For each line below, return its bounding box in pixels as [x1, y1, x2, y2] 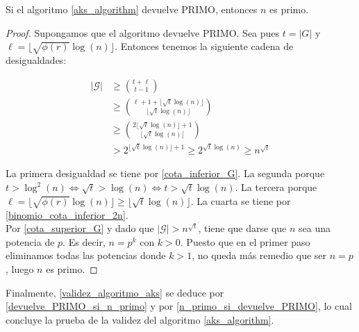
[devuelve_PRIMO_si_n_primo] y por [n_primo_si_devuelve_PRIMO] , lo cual [6, 299, 352, 313]
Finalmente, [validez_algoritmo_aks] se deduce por [6, 285, 224, 299]
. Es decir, [62, 234, 106, 249]
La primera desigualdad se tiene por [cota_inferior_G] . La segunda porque [6, 166, 325, 181]
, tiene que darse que [198, 221, 287, 235]
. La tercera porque [235, 180, 317, 194]
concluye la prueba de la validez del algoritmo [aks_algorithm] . [6, 312, 274, 326]
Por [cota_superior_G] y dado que [6, 221, 154, 235]
